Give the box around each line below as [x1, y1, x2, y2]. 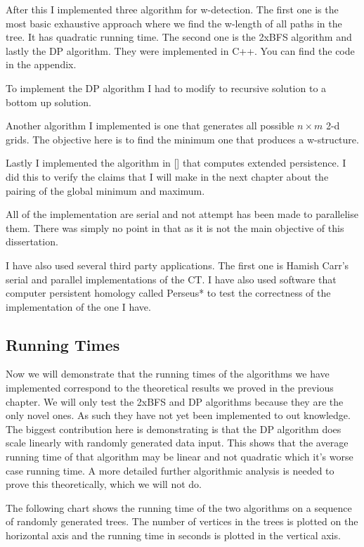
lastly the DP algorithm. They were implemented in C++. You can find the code [6, 43, 355, 58]
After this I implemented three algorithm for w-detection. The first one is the [6, 2, 339, 16]
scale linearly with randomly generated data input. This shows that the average [6, 435, 349, 450]
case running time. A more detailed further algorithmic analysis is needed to [6, 463, 334, 477]
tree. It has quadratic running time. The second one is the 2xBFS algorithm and [6, 30, 352, 44]
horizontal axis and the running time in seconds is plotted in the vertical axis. [6, 528, 341, 543]
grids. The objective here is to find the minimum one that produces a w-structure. [6, 131, 359, 146]
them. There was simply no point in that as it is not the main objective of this [6, 220, 344, 235]
